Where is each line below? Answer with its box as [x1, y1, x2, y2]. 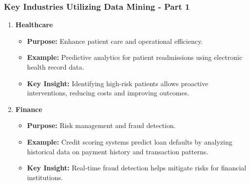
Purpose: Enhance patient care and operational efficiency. [27, 36, 203, 46]
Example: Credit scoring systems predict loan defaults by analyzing [27, 136, 232, 147]
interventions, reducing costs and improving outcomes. [27, 88, 190, 98]
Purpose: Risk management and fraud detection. [27, 120, 176, 130]
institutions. [27, 172, 63, 182]
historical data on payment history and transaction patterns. [27, 146, 209, 156]
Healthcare [15, 19, 53, 30]
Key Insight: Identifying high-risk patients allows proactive [27, 78, 209, 88]
